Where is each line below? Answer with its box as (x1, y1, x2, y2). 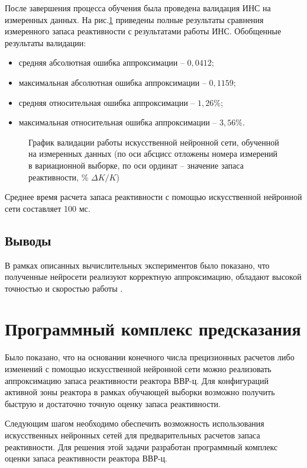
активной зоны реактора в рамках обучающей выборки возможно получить (5, 386, 275, 398)
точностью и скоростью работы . (5, 282, 123, 294)
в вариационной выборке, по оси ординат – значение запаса (28, 159, 244, 171)
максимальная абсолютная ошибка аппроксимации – (18, 76, 206, 88)
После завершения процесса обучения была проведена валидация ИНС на (5, 2, 271, 14)
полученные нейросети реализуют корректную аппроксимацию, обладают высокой (5, 270, 302, 283)
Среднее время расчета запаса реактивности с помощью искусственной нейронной (5, 191, 302, 203)
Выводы (5, 231, 51, 249)
